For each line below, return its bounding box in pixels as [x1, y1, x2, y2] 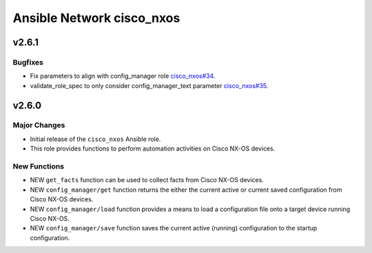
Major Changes [12, 120, 65, 130]
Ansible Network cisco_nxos [12, 10, 180, 25]
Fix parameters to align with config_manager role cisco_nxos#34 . [30, 72, 216, 80]
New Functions [12, 162, 65, 171]
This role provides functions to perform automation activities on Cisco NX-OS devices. [30, 144, 276, 153]
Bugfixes [12, 57, 44, 67]
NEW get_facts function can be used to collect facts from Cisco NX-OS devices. [30, 176, 265, 184]
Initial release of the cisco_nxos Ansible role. [30, 135, 161, 143]
